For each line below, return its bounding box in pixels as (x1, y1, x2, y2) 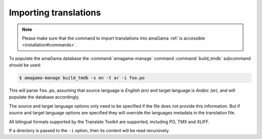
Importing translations (9, 7, 101, 18)
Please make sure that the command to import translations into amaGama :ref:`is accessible (22, 35, 205, 41)
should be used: (9, 62, 41, 68)
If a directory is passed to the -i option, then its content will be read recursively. (9, 128, 170, 134)
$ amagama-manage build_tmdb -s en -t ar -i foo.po (19, 75, 145, 81)
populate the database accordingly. (9, 94, 80, 100)
